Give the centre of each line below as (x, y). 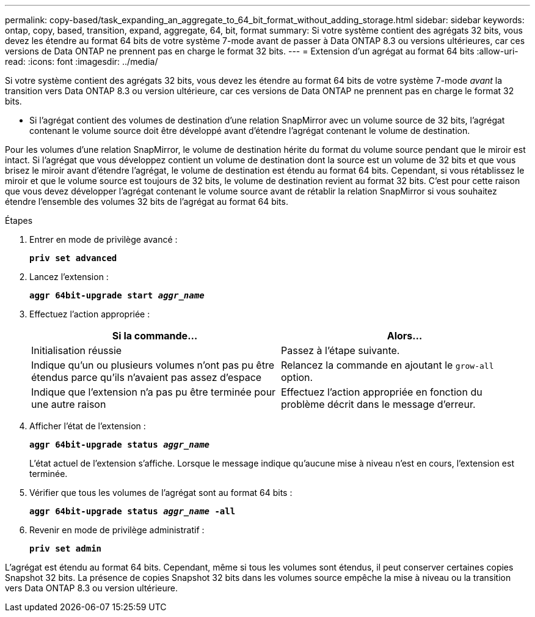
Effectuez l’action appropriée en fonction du (382, 392)
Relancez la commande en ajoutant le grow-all (388, 365)
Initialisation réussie (77, 350)
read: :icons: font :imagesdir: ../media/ (82, 61)
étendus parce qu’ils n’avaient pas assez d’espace (147, 377)
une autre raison (69, 404)
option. (297, 377)
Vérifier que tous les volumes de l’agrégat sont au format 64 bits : (161, 493)
